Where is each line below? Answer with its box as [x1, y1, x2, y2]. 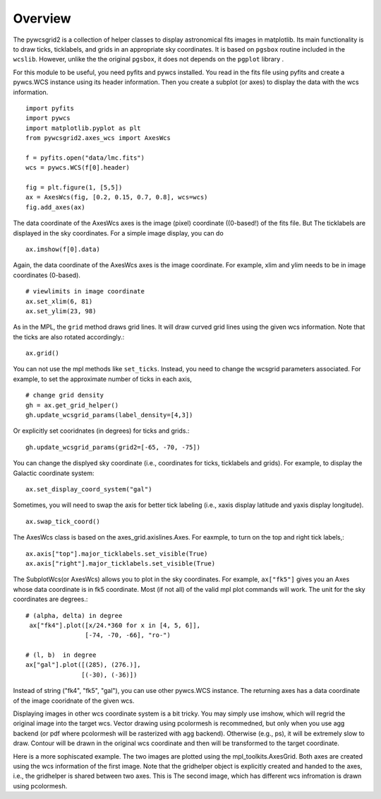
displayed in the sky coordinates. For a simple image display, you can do [13, 228, 224, 237]
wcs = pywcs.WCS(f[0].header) [25, 163, 131, 172]
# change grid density [25, 391, 104, 399]
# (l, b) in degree [25, 651, 97, 659]
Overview [13, 11, 71, 26]
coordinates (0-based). [13, 271, 81, 279]
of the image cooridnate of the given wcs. [13, 696, 135, 705]
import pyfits [25, 104, 74, 112]
